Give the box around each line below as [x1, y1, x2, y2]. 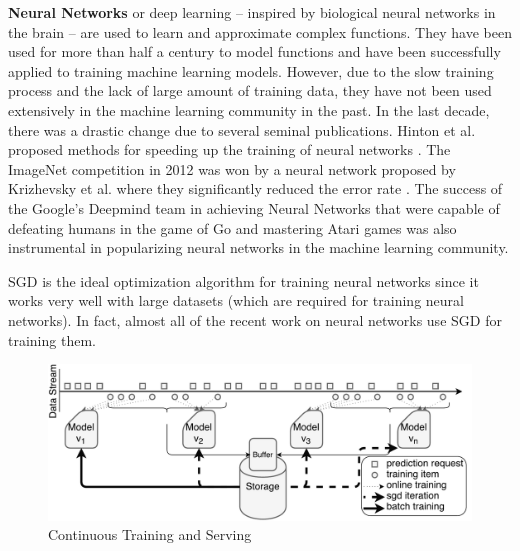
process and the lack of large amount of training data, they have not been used [8, 80, 492, 101]
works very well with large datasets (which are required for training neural [8, 290, 464, 311]
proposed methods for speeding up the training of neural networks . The [8, 139, 451, 160]
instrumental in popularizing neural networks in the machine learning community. [8, 237, 509, 258]
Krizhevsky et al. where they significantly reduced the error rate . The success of [8, 178, 503, 199]
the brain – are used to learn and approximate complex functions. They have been [8, 21, 512, 42]
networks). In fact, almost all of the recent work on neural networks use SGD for [8, 309, 502, 330]
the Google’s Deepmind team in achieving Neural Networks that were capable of [8, 197, 500, 218]
